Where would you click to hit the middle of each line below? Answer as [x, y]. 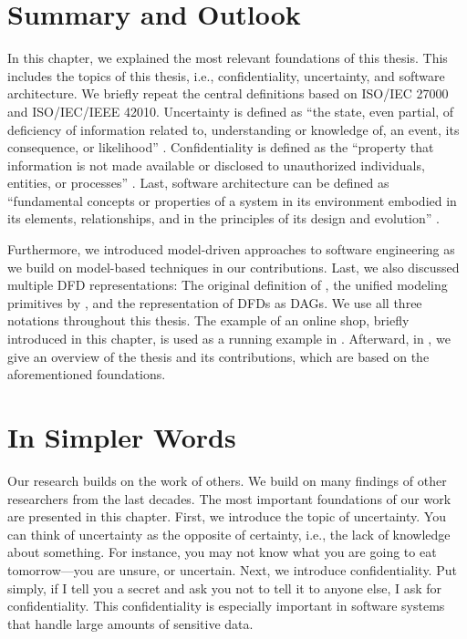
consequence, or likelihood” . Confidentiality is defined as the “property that [221, 147]
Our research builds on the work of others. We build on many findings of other [227, 480]
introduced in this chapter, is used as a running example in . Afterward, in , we [229, 339]
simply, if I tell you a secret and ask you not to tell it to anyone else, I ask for [225, 587]
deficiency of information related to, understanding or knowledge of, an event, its [233, 129]
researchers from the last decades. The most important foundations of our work [229, 498]
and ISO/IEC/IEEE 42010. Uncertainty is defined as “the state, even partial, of [231, 111]
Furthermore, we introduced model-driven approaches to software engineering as [231, 249]
